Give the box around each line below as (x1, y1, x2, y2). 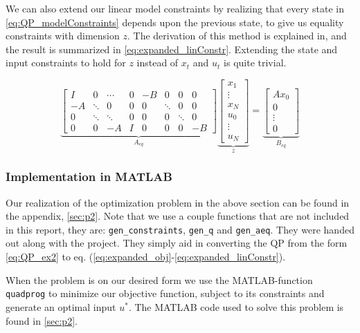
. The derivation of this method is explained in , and (127, 28, 347, 43)
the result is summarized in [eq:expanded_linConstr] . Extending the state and (6, 41, 338, 56)
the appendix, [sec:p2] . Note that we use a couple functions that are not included (6, 209, 350, 223)
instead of (136, 55, 179, 70)
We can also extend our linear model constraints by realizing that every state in (6, 1, 344, 15)
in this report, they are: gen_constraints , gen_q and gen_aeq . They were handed (6, 222, 354, 236)
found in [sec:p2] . (6, 313, 78, 327)
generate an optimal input (6, 299, 116, 314)
